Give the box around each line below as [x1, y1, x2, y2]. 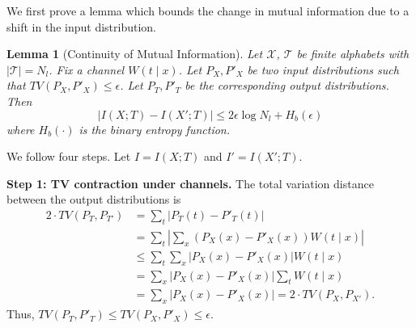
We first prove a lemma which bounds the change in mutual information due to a [6, 2, 410, 19]
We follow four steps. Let [6, 148, 131, 165]
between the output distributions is [6, 191, 181, 208]
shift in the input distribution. [6, 18, 156, 35]
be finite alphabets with [296, 45, 410, 62]
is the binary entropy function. [79, 120, 230, 137]
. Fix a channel [49, 61, 125, 78]
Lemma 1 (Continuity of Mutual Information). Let [6, 45, 263, 62]
